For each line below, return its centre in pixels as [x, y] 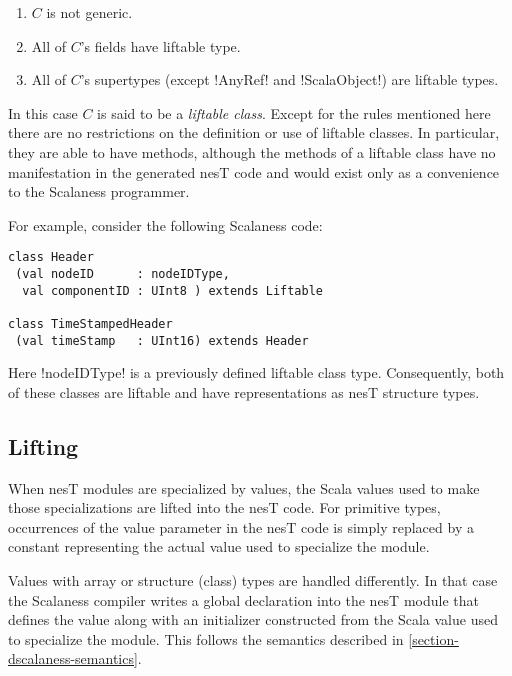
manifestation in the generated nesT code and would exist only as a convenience [254, 171]
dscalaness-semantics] [73, 658]
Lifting [43, 445]
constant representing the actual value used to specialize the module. [219, 546]
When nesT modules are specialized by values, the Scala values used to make [244, 487]
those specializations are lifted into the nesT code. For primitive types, [224, 507]
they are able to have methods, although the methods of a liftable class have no [252, 151]
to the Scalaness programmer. [99, 191]
